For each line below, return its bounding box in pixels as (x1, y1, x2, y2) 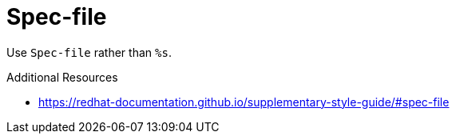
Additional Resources (6, 70, 118, 84)
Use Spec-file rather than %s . (6, 45, 172, 59)
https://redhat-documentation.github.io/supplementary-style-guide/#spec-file (38, 94, 450, 109)
